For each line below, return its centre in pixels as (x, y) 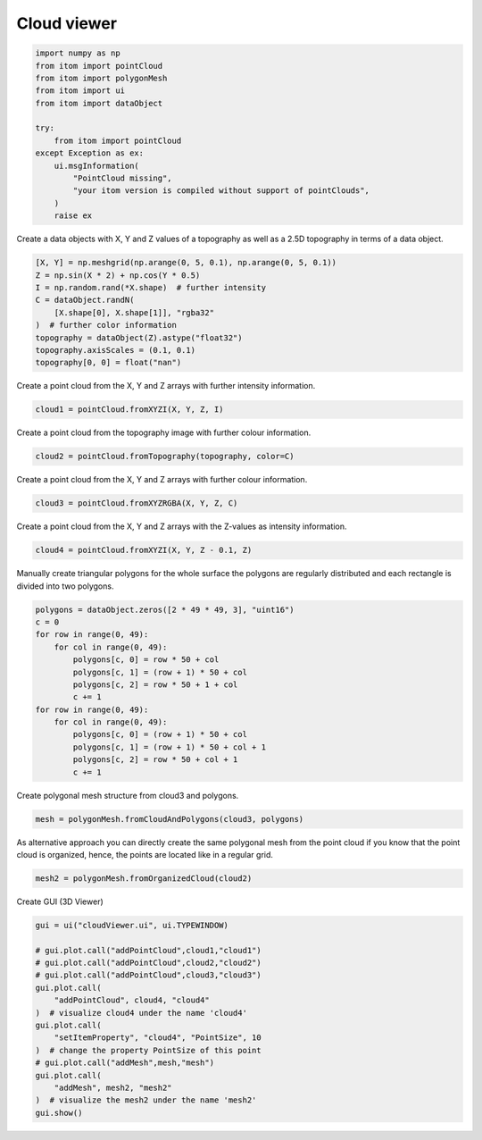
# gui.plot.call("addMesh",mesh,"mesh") (125, 1063)
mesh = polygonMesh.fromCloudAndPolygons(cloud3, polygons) (170, 819)
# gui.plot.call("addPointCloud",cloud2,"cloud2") (149, 963)
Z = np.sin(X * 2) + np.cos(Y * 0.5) (118, 275)
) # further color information (106, 325)
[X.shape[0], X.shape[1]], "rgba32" (134, 312)
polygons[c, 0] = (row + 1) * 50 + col (160, 734)
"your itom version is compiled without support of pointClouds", (221, 191)
